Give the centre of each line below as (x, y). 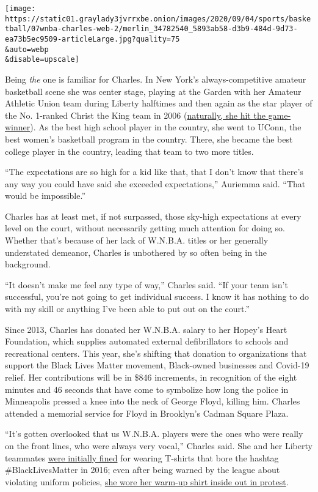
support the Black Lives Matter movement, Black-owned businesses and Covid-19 (157, 365)
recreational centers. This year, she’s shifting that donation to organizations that (156, 353)
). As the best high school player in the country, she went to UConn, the (166, 127)
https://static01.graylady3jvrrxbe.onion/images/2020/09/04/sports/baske (158, 19)
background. (28, 264)
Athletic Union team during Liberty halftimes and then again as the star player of (159, 103)
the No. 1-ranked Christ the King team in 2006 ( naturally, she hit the (135, 115)
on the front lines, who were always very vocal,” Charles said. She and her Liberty (159, 445)
